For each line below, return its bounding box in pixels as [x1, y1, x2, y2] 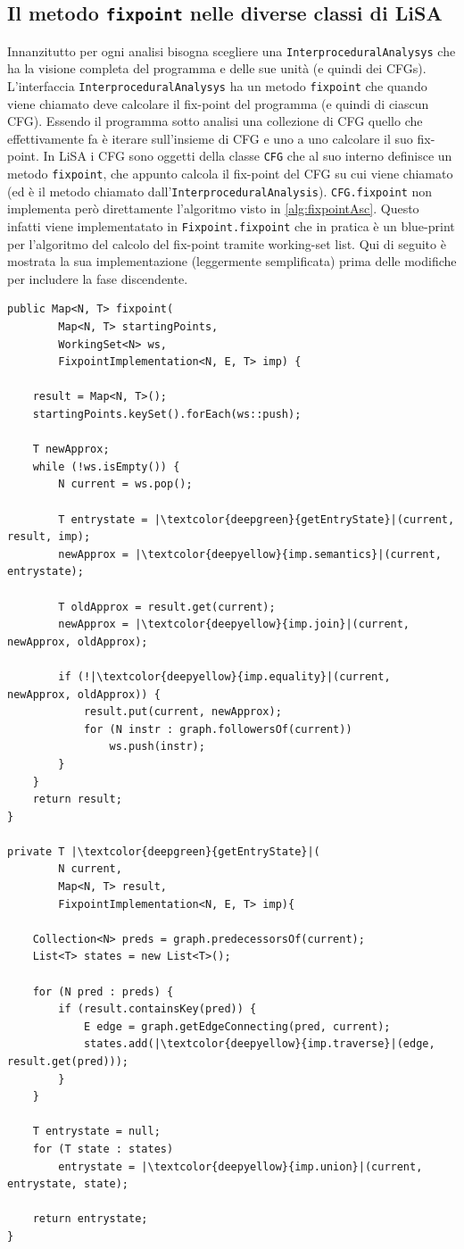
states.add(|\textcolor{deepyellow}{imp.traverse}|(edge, [83, 1037, 435, 1051]
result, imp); [7, 530, 91, 544]
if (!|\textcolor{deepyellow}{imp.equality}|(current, [58, 670, 391, 683]
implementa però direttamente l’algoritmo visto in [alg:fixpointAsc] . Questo [7, 199, 419, 218]
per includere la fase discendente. [7, 269, 188, 287]
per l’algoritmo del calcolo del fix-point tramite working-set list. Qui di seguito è [7, 234, 446, 253]
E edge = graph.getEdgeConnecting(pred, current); [83, 1020, 391, 1033]
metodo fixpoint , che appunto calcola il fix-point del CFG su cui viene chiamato [7, 164, 453, 183]
